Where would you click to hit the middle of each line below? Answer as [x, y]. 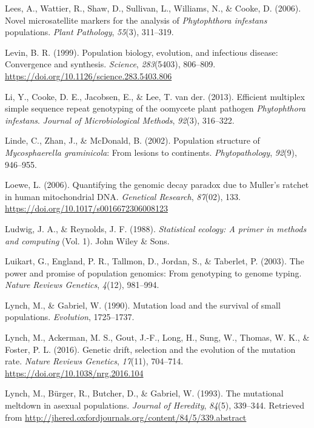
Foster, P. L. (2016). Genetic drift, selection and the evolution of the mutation [150, 349]
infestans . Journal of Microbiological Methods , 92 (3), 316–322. [120, 120]
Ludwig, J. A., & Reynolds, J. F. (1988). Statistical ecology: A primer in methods [156, 228]
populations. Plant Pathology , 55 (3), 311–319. [89, 32]
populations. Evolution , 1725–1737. [70, 317]
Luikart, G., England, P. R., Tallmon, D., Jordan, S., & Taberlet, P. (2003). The [155, 261]
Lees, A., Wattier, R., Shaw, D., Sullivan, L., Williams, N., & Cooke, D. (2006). [153, 8]
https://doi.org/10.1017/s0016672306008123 [86, 208]
